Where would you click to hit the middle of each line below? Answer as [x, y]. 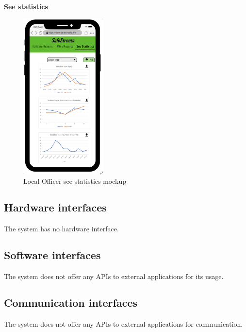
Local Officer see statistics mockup [75, 181]
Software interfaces [52, 255]
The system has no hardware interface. [61, 229]
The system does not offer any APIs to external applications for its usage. [114, 276]
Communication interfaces [71, 303]
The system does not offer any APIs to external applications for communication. [123, 324]
